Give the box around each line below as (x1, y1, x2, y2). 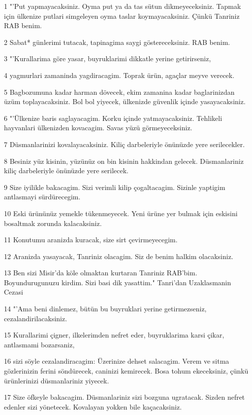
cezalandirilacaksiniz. (4, 313, 67, 323)
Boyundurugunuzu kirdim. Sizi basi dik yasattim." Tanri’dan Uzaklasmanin (4, 277, 231, 287)
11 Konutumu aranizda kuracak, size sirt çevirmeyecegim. (4, 234, 178, 245)
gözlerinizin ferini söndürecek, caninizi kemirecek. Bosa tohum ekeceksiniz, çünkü (4, 366, 249, 376)
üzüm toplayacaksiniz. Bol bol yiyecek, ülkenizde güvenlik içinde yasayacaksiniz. (4, 96, 246, 107)
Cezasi (4, 287, 23, 297)
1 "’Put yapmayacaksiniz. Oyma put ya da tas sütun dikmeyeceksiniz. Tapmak (4, 1, 241, 11)
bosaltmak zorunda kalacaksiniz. (4, 218, 102, 228)
